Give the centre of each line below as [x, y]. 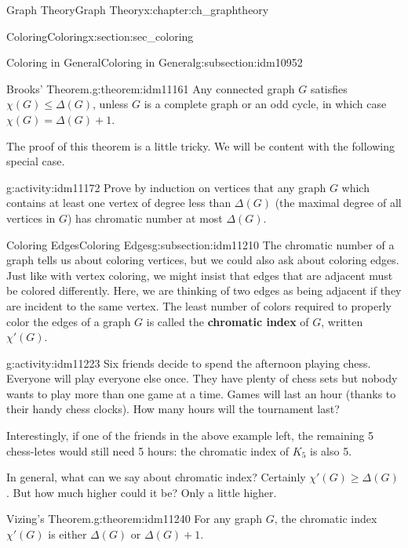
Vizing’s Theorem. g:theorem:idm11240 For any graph [134, 519]
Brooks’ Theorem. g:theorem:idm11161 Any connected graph [151, 88]
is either [67, 534]
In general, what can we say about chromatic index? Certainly [156, 477]
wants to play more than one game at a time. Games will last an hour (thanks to [201, 393]
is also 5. [331, 450]
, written [342, 321]
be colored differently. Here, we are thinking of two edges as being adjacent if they [204, 290]
